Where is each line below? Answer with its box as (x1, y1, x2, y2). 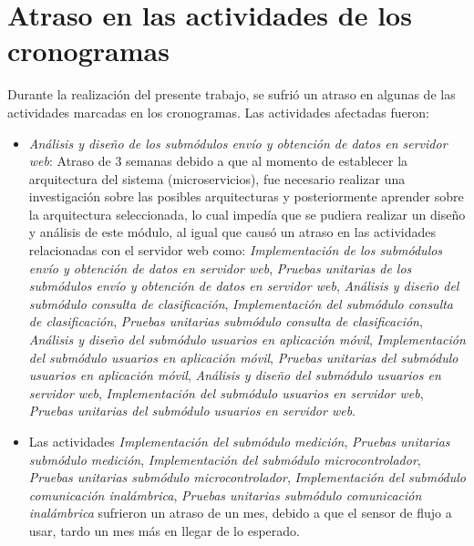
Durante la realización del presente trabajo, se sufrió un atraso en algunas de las (7, 85, 456, 104)
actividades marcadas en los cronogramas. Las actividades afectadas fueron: (7, 102, 429, 121)
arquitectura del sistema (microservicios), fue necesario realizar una (28, 169, 406, 188)
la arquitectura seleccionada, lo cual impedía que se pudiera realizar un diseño (28, 204, 466, 223)
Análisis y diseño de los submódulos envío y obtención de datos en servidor (28, 133, 448, 152)
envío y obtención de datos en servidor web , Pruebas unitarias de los (28, 258, 412, 277)
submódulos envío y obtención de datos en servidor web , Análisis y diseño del (28, 276, 459, 295)
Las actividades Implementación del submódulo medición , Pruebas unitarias (28, 432, 450, 450)
